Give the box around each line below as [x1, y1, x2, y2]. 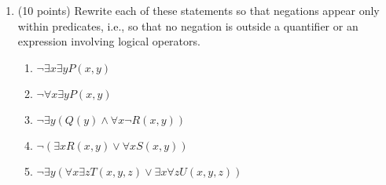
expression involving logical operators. [17, 33, 200, 49]
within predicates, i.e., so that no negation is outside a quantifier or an [17, 17, 358, 34]
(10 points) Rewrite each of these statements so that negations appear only [17, 2, 380, 18]
